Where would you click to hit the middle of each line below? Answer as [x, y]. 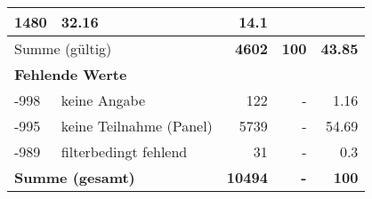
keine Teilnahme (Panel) [137, 126]
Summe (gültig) [63, 48]
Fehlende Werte [71, 74]
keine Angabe [103, 100]
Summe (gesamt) [75, 177]
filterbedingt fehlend [124, 151]
